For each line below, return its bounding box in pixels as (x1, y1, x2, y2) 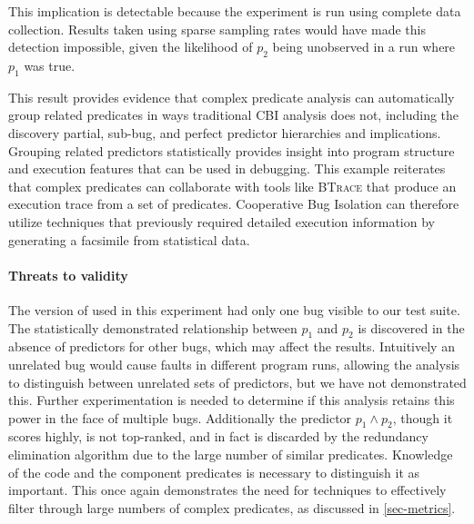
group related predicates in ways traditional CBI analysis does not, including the (8, 105, 459, 124)
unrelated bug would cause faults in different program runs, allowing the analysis (8, 354, 460, 373)
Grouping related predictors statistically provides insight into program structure (8, 141, 455, 160)
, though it (392, 408, 453, 427)
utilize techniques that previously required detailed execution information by (8, 212, 435, 231)
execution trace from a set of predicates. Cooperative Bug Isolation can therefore (8, 194, 459, 213)
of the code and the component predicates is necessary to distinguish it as (8, 462, 420, 481)
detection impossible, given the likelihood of (8, 37, 253, 56)
